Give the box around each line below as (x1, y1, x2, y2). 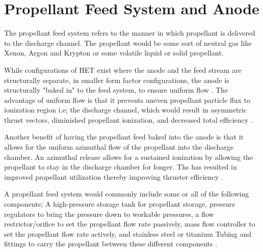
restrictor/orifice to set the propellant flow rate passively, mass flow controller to (4, 218, 255, 229)
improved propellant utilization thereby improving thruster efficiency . (4, 171, 223, 182)
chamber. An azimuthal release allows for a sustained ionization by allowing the (4, 151, 253, 162)
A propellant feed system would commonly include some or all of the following (4, 188, 249, 199)
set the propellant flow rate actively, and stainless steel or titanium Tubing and (4, 228, 252, 239)
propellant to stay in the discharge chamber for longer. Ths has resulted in (4, 161, 237, 172)
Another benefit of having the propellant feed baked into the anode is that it (4, 131, 244, 142)
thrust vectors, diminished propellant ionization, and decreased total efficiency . (4, 114, 253, 125)
